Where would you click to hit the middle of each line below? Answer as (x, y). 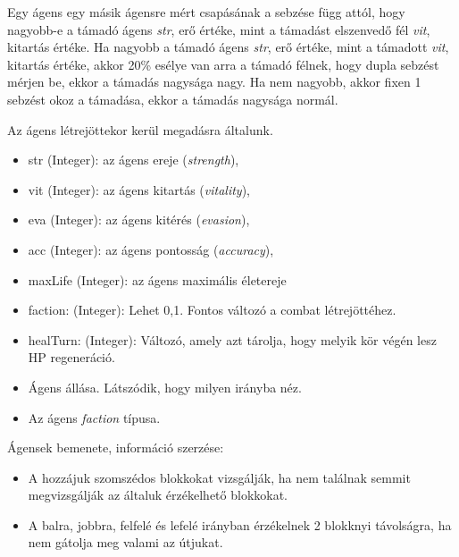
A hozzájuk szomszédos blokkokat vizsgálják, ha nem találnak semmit (219, 477)
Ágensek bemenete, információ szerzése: (116, 447)
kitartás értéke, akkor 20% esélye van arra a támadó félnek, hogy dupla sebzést (223, 64)
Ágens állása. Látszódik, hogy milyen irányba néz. (165, 387)
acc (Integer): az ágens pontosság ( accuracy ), (151, 249)
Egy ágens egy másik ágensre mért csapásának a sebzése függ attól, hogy (206, 12)
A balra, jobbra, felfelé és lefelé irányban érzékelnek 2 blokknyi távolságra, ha (240, 524)
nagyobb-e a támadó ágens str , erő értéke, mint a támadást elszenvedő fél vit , (219, 29)
